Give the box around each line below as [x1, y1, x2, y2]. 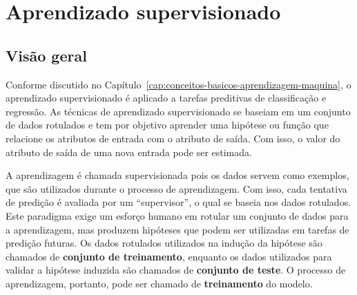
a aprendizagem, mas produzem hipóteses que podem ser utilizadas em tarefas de [6, 222, 349, 236]
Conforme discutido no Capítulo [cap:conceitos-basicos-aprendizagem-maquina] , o [6, 77, 351, 91]
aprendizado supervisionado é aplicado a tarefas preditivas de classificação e [6, 91, 327, 105]
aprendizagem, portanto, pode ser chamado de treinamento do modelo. [6, 276, 313, 290]
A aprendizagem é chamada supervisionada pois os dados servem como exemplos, [6, 168, 349, 182]
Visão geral [6, 44, 87, 66]
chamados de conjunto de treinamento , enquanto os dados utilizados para [6, 249, 332, 263]
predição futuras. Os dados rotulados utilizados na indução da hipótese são [6, 236, 322, 250]
